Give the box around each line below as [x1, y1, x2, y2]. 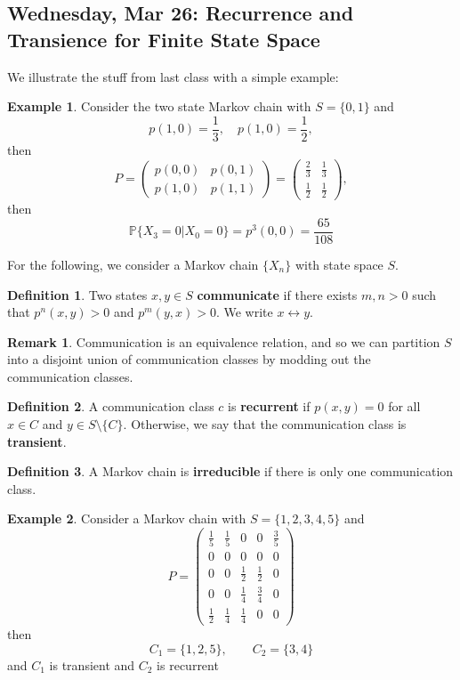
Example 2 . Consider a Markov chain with [7, 509, 246, 528]
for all [388, 397, 421, 416]
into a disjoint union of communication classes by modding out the [7, 350, 371, 368]
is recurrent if [228, 397, 311, 416]
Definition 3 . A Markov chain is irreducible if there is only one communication [7, 462, 454, 481]
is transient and [49, 655, 135, 674]
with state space [295, 255, 383, 273]
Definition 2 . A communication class [7, 397, 214, 416]
